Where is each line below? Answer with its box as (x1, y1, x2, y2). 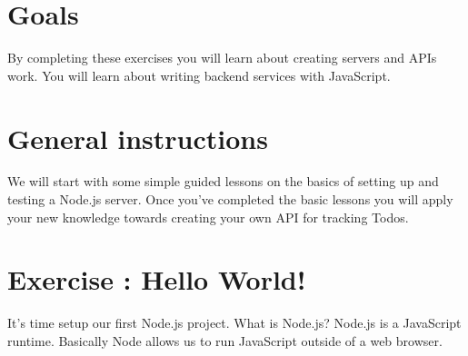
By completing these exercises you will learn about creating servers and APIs (7, 48, 437, 67)
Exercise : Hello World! (7, 261, 306, 298)
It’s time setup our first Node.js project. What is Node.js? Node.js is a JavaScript (7, 313, 462, 332)
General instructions (7, 119, 268, 156)
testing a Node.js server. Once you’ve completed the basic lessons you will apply (7, 190, 453, 209)
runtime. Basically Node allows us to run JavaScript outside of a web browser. (7, 331, 443, 350)
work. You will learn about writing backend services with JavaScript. (7, 65, 391, 84)
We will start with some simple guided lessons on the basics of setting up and (7, 172, 439, 191)
